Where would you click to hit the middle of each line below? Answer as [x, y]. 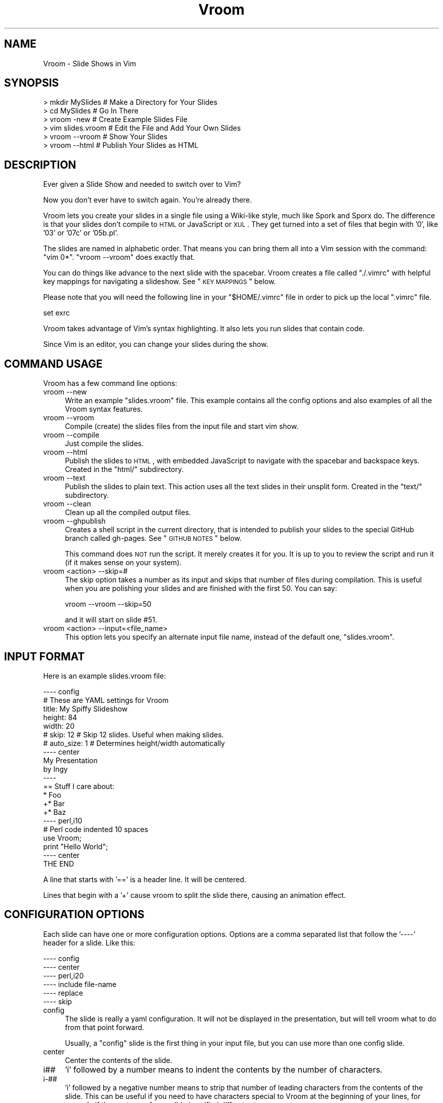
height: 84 [60, 717]
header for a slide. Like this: [89, 942]
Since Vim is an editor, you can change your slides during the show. [156, 344]
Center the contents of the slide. [119, 1060]
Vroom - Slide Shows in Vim [90, 63]
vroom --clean [67, 504]
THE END [59, 863]
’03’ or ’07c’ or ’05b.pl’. [81, 233]
